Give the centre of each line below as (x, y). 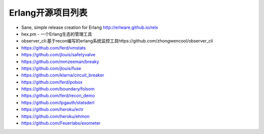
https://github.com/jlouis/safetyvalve (58, 55)
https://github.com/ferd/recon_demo (58, 96)
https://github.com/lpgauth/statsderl (58, 102)
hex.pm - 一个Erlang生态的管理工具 (57, 34)
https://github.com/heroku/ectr (53, 110)
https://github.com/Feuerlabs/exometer (61, 123)
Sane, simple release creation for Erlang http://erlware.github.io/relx (90, 27)
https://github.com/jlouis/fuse (51, 68)
